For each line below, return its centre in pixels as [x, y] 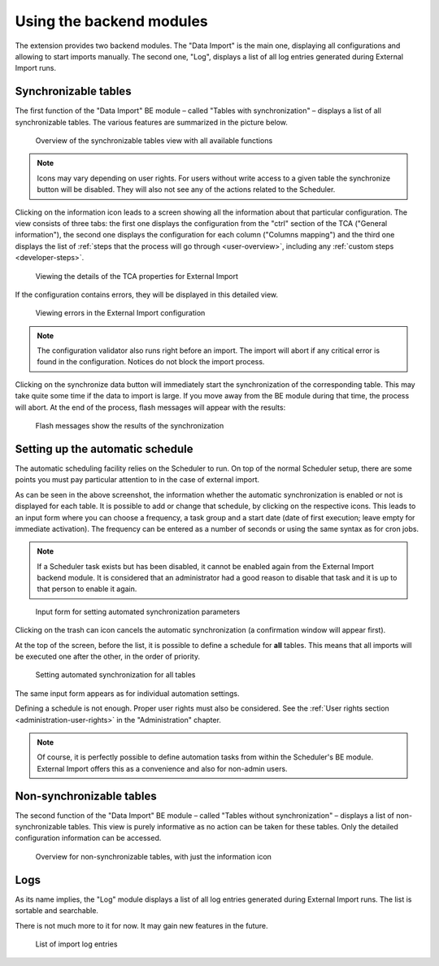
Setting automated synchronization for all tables [115, 675]
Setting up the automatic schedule [104, 448]
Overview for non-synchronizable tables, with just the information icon [154, 856]
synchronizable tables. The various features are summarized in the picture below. [152, 122]
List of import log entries [76, 944]
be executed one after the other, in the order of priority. [108, 657]
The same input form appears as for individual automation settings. [127, 693]
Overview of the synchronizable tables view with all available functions [154, 141]
